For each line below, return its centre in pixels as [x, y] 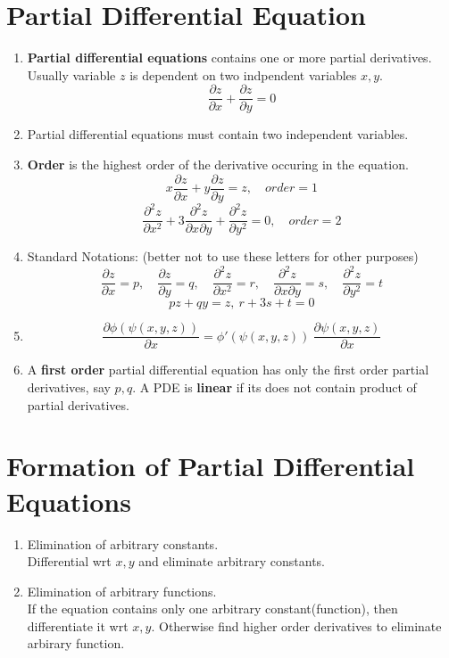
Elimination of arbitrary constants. [123, 543]
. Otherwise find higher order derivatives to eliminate [296, 625]
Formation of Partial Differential [211, 466]
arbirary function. [76, 643]
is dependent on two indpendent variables [243, 74]
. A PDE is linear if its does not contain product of [274, 387]
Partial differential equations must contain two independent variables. [218, 134]
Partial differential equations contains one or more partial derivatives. [229, 58]
